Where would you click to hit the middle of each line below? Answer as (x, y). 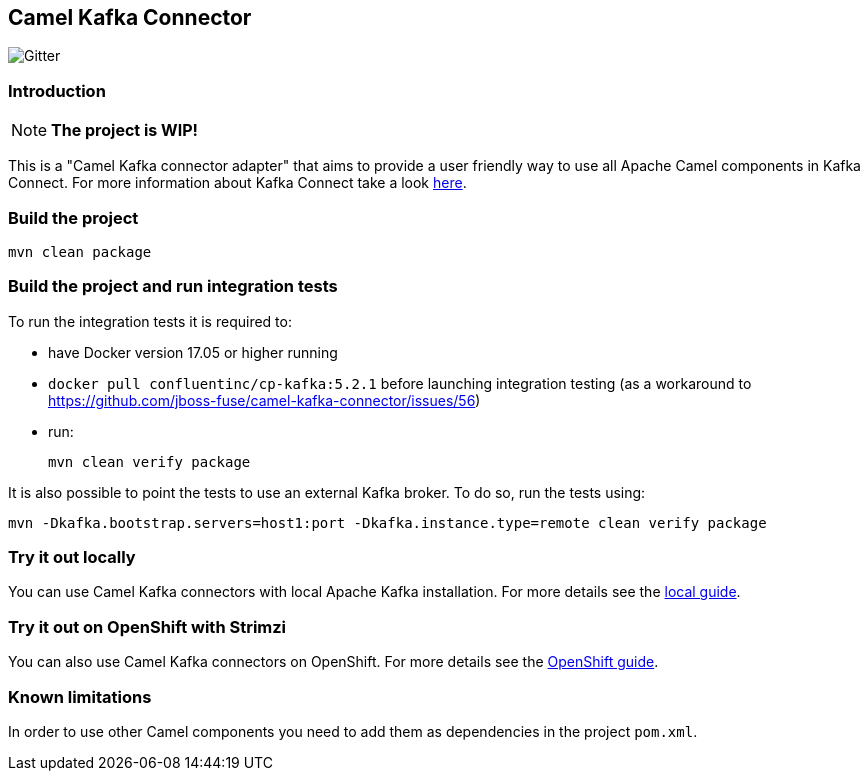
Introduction (57, 90)
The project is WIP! (124, 130)
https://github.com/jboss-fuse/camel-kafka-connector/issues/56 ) (264, 400)
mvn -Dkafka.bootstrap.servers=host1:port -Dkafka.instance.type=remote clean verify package (387, 522)
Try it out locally (72, 557)
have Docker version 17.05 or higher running (193, 352)
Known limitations (80, 696)
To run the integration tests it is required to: (150, 321)
